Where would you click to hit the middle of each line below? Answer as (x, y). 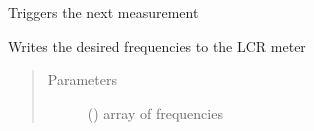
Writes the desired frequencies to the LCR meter (157, 45)
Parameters (82, 79)
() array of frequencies (155, 112)
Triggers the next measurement (103, 12)
